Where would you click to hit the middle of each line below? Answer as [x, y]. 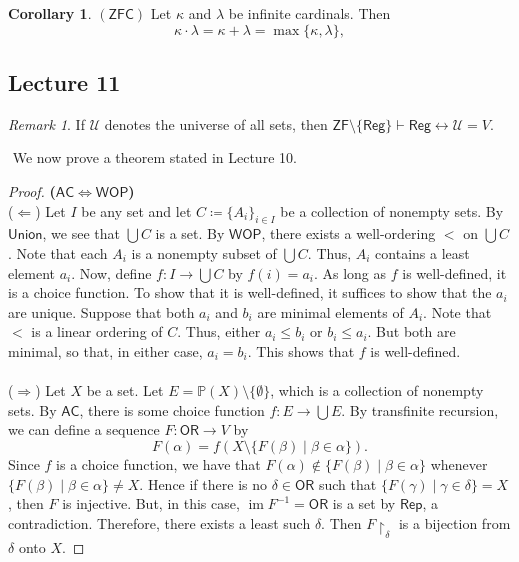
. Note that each [58, 252]
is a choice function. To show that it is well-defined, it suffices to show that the [250, 292]
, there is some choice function [172, 409]
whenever [459, 463]
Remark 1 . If [46, 123]
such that [347, 483]
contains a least [422, 252]
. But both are [411, 331]
